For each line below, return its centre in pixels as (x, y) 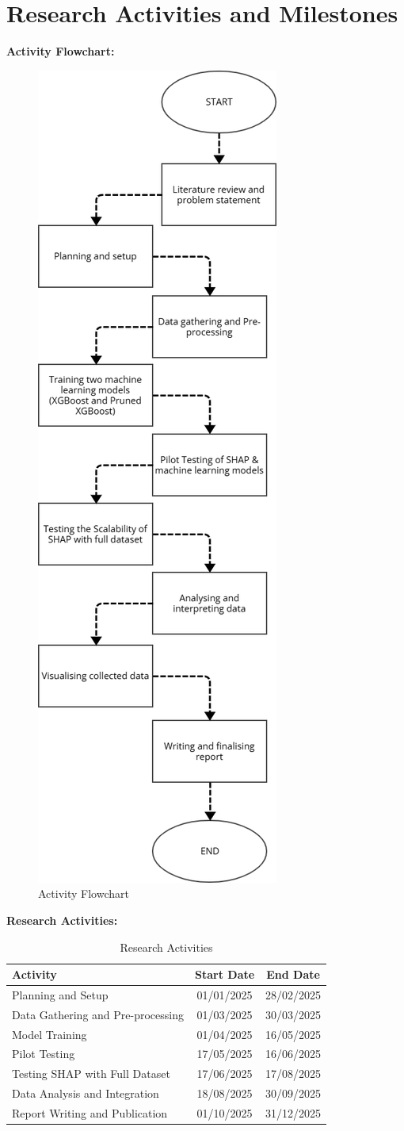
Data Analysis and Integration (86, 1093)
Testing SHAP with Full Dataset (91, 1073)
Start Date (225, 974)
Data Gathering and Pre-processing (98, 1014)
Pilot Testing (44, 1054)
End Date (293, 974)
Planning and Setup (60, 994)
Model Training (50, 1034)
